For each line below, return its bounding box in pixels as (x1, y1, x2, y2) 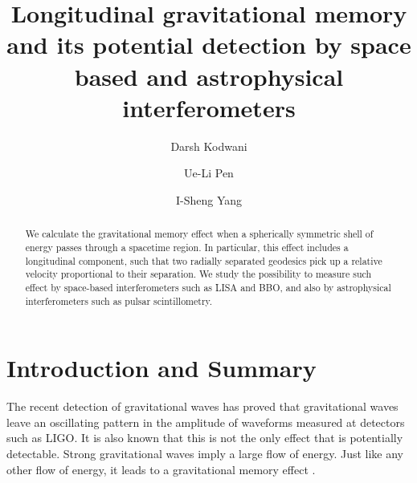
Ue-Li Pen (184, 164, 234, 181)
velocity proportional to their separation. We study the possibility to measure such (25, 267, 372, 281)
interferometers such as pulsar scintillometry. (25, 294, 213, 307)
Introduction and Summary (6, 351, 317, 384)
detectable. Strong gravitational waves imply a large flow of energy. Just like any (6, 444, 404, 461)
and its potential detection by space (6, 28, 411, 61)
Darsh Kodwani (170, 137, 247, 154)
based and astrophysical (74, 59, 344, 92)
